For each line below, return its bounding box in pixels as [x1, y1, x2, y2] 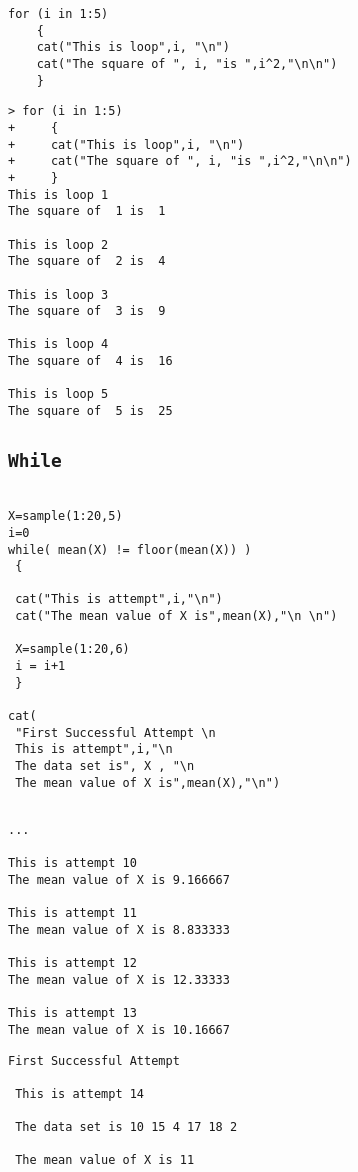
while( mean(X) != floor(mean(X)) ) [8, 542, 252, 557]
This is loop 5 [8, 387, 109, 402]
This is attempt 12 [8, 956, 137, 971]
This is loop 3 [8, 287, 109, 302]
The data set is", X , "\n [15, 759, 195, 774]
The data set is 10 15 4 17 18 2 [15, 1120, 238, 1135]
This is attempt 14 [15, 1086, 145, 1101]
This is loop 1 [8, 187, 109, 202]
